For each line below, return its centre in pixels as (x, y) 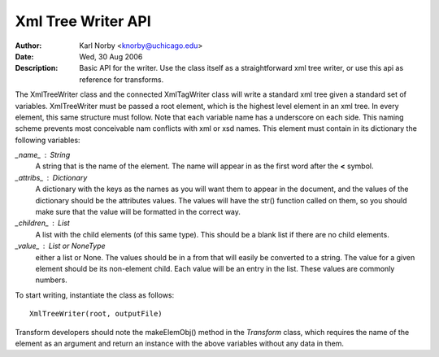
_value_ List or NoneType (60, 246)
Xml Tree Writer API (83, 21)
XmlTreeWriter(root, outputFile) (96, 314)
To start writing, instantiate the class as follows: (95, 295)
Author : (28, 46)
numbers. (52, 280)
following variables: (48, 140)
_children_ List (43, 223)
